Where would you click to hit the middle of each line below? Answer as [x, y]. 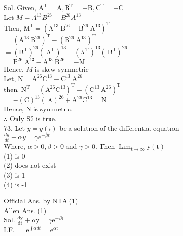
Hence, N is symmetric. [39, 109]
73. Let [14, 128]
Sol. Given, [20, 7]
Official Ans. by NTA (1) [41, 201]
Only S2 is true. [33, 118]
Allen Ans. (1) [25, 210]
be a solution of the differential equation [119, 128]
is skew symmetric [62, 69]
